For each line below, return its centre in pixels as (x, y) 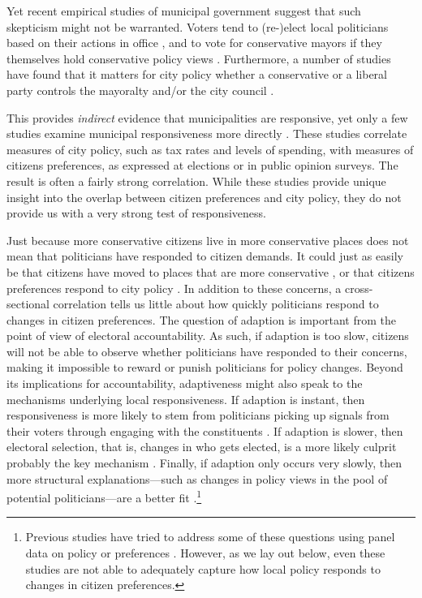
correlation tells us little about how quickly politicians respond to (216, 304)
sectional (28, 304)
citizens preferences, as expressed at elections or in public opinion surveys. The (202, 165)
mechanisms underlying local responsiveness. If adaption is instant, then (186, 399)
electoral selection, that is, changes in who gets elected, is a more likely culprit (202, 447)
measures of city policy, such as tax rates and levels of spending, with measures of (210, 149)
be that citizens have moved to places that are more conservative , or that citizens (211, 271)
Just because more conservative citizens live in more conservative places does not (208, 240)
